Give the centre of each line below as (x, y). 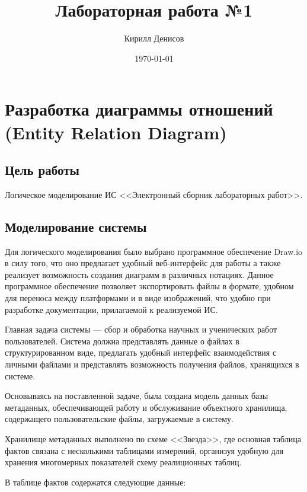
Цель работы (42, 170)
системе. (20, 376)
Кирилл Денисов (154, 38)
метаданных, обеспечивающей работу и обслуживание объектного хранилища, (146, 407)
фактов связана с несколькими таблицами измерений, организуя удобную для (144, 450)
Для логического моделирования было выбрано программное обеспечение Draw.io (154, 251)
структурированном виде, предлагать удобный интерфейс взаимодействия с (141, 352)
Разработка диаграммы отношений (139, 109)
